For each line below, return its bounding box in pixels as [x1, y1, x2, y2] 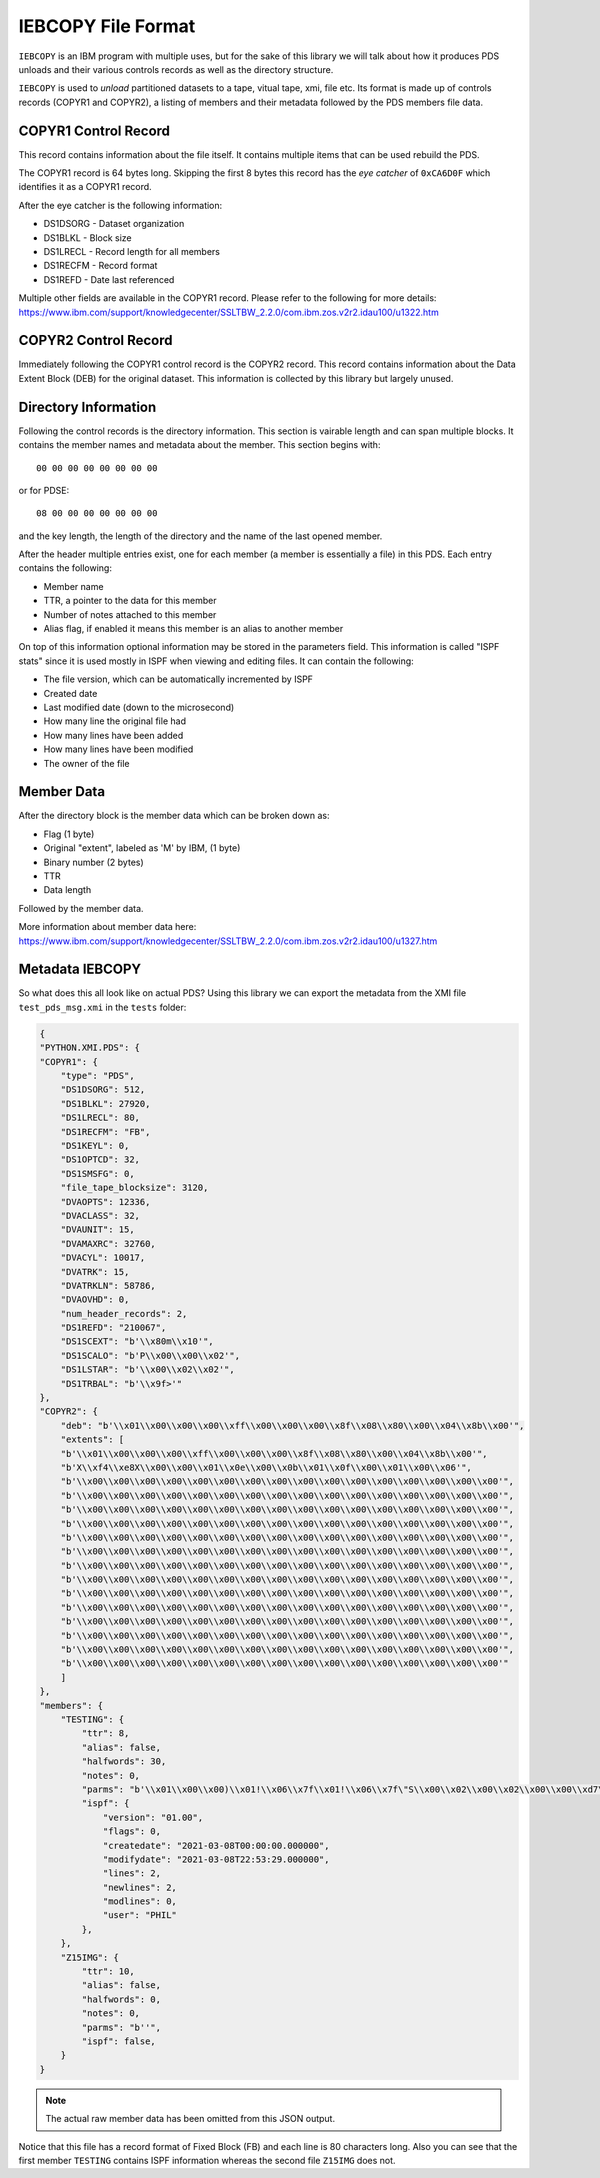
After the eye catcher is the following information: [18, 199, 223, 211]
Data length [43, 884, 92, 896]
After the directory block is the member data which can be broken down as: [18, 810, 330, 822]
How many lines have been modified [43, 743, 194, 755]
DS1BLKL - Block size [43, 231, 132, 244]
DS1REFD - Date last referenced [43, 273, 175, 285]
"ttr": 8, [81, 1728, 130, 1739]
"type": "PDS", [60, 1070, 135, 1082]
